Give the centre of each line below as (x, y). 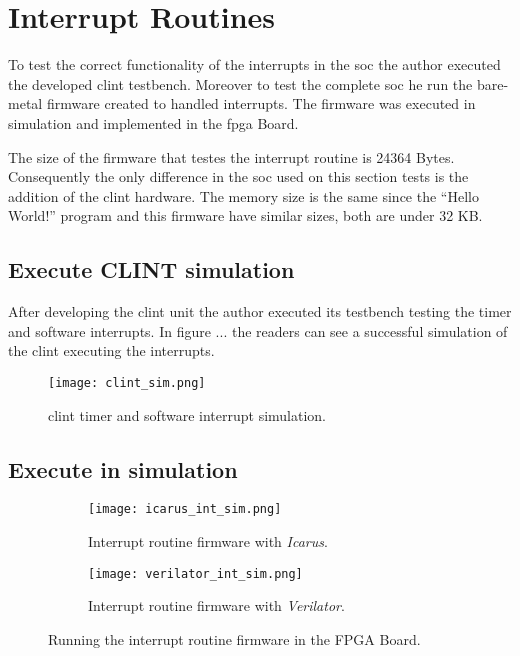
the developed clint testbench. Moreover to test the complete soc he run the (240, 83)
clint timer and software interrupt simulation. (187, 414)
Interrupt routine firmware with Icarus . (208, 540)
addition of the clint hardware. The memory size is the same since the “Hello (243, 195)
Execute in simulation (123, 468)
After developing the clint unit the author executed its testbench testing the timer (260, 311)
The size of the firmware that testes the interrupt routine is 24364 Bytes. (231, 156)
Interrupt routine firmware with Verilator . (216, 605)
